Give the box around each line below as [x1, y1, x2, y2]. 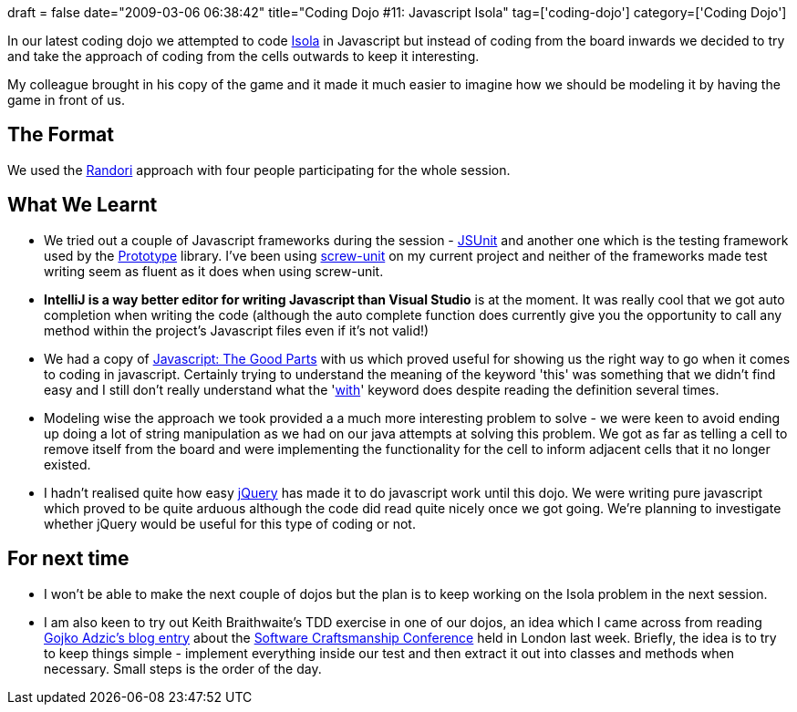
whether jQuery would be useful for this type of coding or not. [44, 515, 416, 531]
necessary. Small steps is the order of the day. [44, 660, 322, 676]
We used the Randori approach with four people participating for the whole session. [7, 161, 511, 178]
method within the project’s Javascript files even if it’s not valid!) [44, 322, 430, 338]
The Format [7, 123, 114, 147]
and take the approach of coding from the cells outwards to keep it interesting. [7, 48, 480, 64]
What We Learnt [7, 193, 158, 217]
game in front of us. [7, 92, 126, 108]
